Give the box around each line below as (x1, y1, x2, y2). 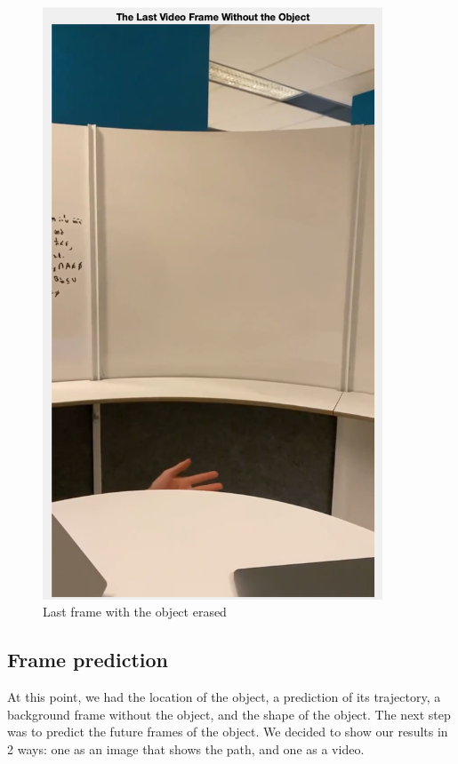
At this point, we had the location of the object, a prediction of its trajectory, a (7, 688, 441, 706)
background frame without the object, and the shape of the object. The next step (7, 704, 451, 723)
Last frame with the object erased (43, 602, 227, 621)
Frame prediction (7, 646, 168, 673)
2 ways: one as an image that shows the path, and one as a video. (7, 739, 365, 758)
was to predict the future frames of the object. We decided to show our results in (7, 722, 448, 741)
